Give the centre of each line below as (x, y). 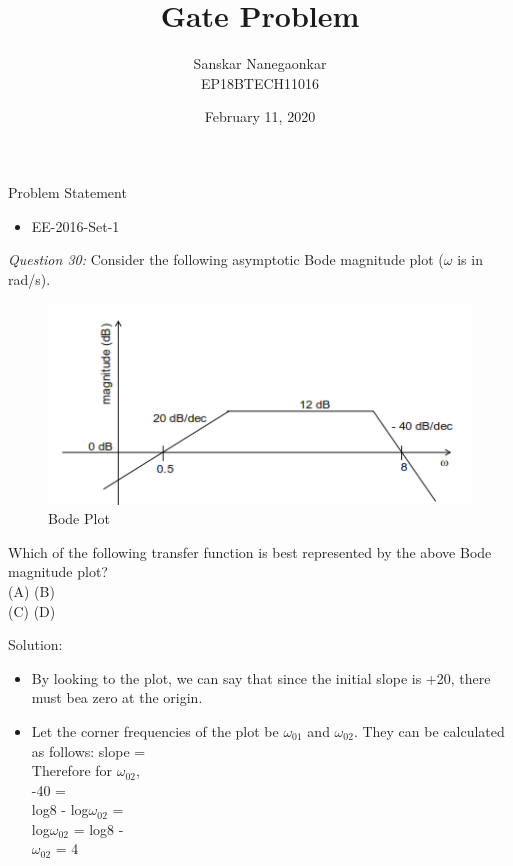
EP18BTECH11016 (260, 82)
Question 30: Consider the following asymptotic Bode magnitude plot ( (226, 259)
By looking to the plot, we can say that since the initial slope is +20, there (261, 677)
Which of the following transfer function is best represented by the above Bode (250, 551)
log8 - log (60, 809)
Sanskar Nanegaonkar (260, 63)
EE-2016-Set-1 (75, 225)
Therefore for (72, 770)
